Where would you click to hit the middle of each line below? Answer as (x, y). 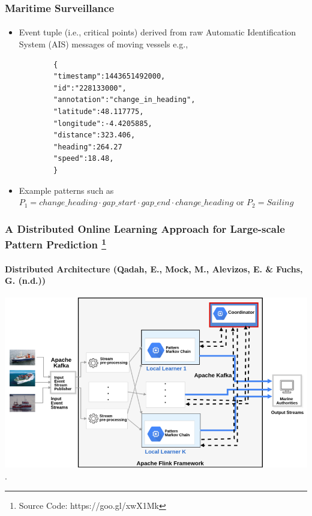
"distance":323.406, (94, 135)
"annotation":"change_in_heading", (124, 100)
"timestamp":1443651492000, (109, 76)
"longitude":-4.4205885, (103, 123)
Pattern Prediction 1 (55, 244)
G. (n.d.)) (25, 280)
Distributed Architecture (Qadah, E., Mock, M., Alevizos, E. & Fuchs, (154, 268)
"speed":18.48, (84, 159)
